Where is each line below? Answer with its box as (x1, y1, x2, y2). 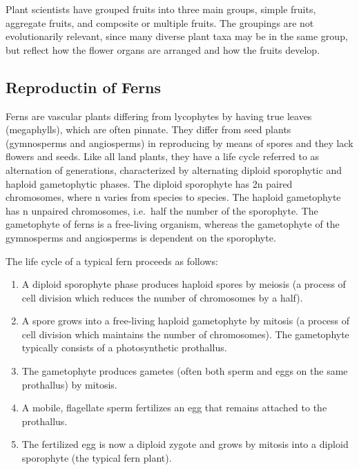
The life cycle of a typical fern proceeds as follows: (6, 253, 218, 268)
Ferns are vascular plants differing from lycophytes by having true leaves (6, 108, 312, 123)
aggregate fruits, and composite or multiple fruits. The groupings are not (6, 15, 314, 30)
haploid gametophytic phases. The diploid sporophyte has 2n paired (6, 176, 293, 190)
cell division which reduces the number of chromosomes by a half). (21, 290, 303, 304)
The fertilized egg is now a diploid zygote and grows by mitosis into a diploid (21, 437, 349, 451)
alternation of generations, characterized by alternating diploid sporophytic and (6, 162, 342, 177)
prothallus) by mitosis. (21, 377, 117, 391)
